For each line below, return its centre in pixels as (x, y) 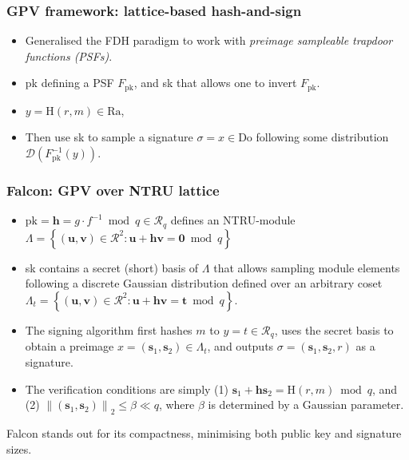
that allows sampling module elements (307, 267)
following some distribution (322, 137)
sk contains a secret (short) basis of (112, 267)
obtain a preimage (69, 346)
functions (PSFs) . (69, 56)
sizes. (19, 448)
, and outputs (240, 346)
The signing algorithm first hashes (109, 329)
